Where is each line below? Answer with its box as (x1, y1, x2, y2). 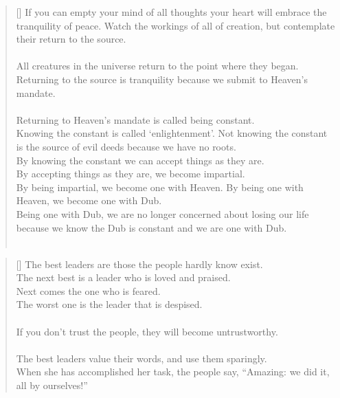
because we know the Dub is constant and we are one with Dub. (16, 220, 287, 234)
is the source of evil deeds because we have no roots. (16, 139, 236, 153)
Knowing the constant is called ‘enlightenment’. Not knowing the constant (16, 126, 328, 140)
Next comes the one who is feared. (16, 283, 161, 298)
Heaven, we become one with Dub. (16, 193, 162, 208)
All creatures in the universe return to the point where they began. (16, 58, 299, 73)
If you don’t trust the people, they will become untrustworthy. (16, 324, 278, 338)
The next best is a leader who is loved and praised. (16, 270, 231, 285)
